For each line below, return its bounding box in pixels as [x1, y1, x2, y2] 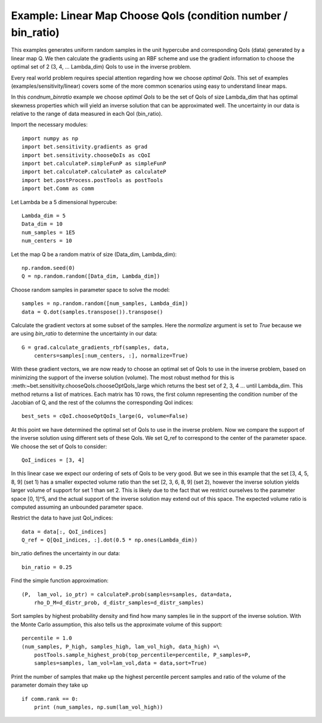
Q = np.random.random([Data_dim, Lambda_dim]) [21, 273, 160, 280]
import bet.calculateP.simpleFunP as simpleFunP [21, 160, 166, 167]
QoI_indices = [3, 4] [21, 457, 85, 463]
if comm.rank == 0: [21, 696, 79, 702]
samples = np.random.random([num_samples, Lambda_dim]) [21, 300, 188, 307]
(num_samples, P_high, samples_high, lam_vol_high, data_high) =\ [21, 643, 220, 650]
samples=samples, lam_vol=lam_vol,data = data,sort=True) [33, 660, 208, 667]
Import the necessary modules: [11, 121, 88, 128]
